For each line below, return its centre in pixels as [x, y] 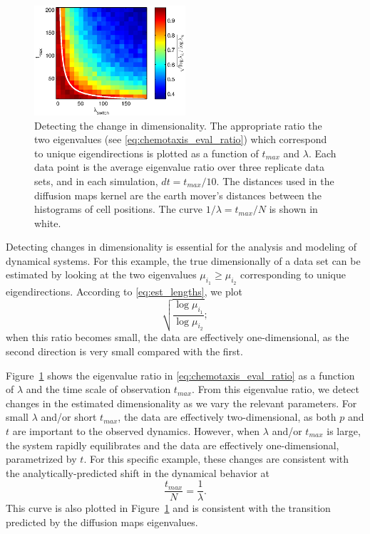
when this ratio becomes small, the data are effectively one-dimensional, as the [178, 337]
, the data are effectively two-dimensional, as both [227, 417]
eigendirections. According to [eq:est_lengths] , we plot [124, 291]
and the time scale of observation [98, 389]
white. [48, 222]
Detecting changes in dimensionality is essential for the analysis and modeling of [181, 247]
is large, [344, 430]
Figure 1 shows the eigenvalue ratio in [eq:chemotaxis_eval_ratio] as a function [180, 375]
